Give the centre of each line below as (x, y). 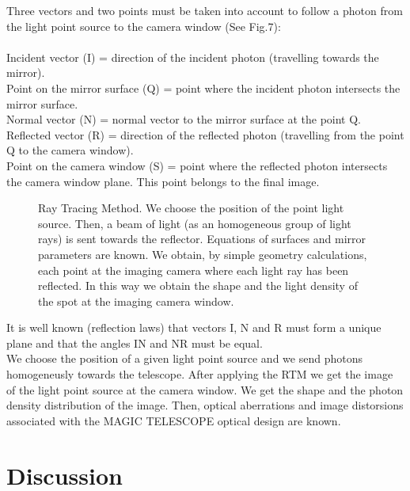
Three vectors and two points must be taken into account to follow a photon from (205, 10)
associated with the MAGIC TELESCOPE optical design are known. (174, 420)
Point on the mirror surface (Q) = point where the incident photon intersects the (203, 88)
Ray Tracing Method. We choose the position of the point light (191, 208)
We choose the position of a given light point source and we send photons (184, 358)
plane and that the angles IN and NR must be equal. (135, 343)
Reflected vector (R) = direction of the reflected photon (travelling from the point (205, 134)
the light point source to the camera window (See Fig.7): (144, 26)
